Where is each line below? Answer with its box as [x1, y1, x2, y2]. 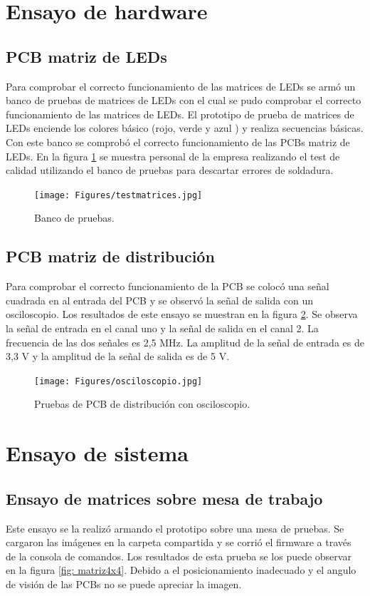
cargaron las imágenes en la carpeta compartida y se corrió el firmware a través [6, 535, 351, 550]
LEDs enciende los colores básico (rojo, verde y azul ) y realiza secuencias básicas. [6, 120, 364, 135]
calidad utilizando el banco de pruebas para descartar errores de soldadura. [6, 163, 334, 178]
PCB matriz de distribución [6, 245, 215, 267]
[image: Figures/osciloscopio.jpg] [34, 376, 203, 386]
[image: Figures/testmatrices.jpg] [34, 190, 203, 200]
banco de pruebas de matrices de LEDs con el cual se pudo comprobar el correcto [6, 93, 361, 108]
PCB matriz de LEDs [6, 45, 167, 67]
